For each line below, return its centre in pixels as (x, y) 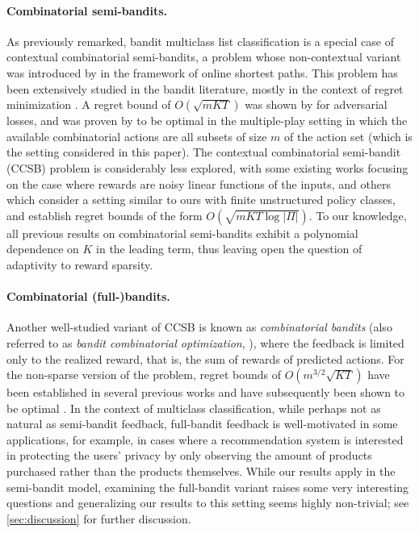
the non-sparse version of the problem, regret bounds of (144, 375)
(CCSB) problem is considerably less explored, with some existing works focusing (207, 167)
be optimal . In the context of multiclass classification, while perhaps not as (194, 408)
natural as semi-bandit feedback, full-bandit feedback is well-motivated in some (202, 424)
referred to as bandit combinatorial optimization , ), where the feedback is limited (205, 342)
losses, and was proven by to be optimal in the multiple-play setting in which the (207, 121)
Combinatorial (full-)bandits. (88, 296)
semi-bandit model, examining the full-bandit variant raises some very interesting (207, 487)
